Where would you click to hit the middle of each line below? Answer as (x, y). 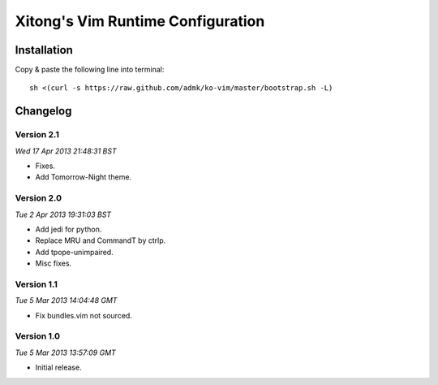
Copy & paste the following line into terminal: (90, 70)
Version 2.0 (39, 198)
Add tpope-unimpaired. (74, 252)
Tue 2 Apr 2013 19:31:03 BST (63, 214)
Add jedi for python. (69, 229)
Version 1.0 (38, 336)
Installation (44, 50)
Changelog (43, 111)
